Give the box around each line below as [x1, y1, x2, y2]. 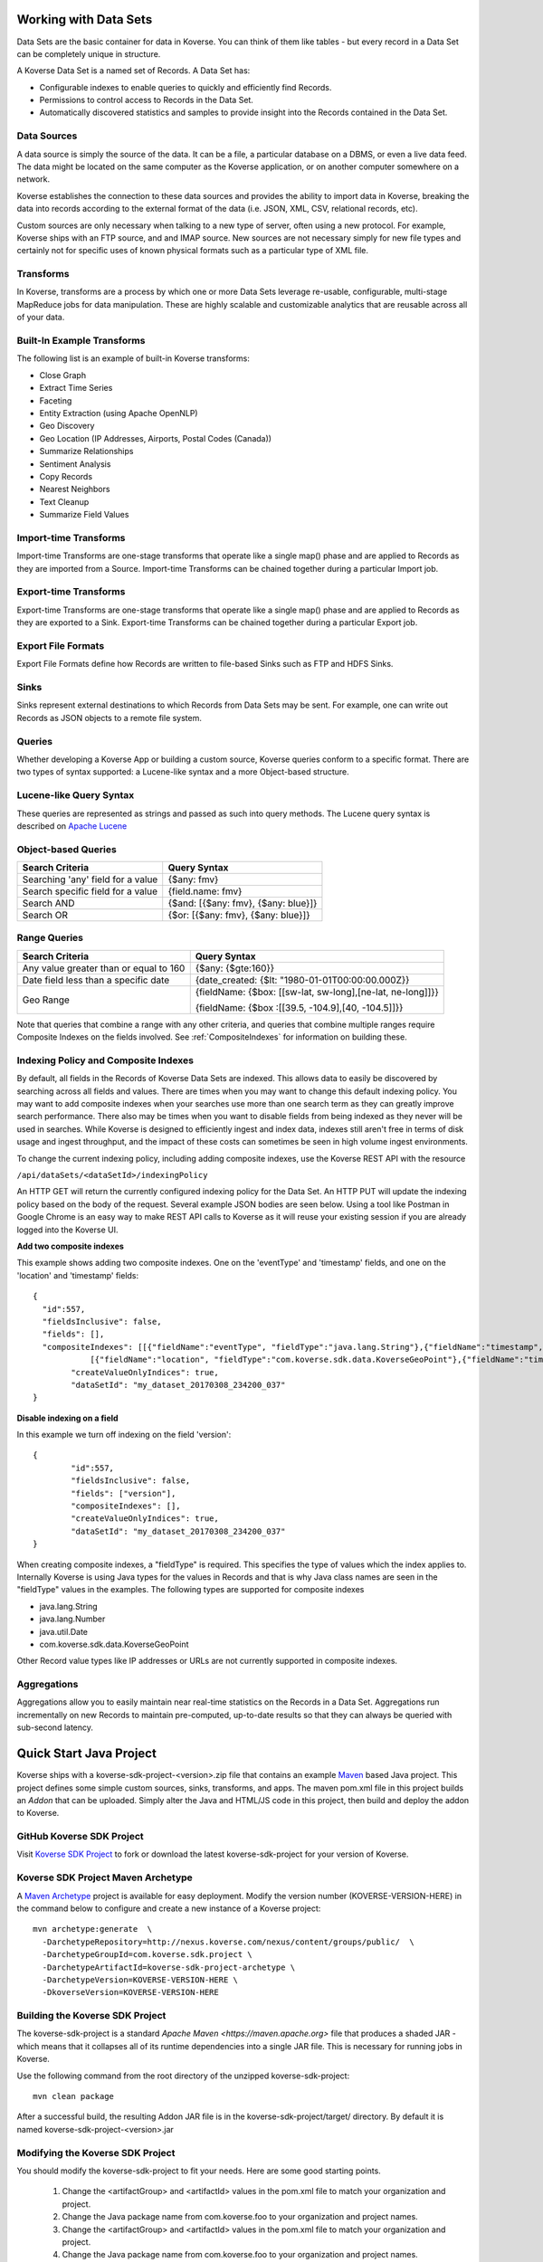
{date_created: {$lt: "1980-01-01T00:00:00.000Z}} [195, 974, 410, 986]
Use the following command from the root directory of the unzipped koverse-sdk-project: [16, 2070, 350, 2081]
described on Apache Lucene [16, 820, 128, 832]
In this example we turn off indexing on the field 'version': [16, 1430, 232, 1440]
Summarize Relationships [39, 446, 134, 457]
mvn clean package [33, 2091, 115, 2102]
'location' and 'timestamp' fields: [16, 1269, 139, 1280]
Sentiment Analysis [39, 458, 111, 470]
